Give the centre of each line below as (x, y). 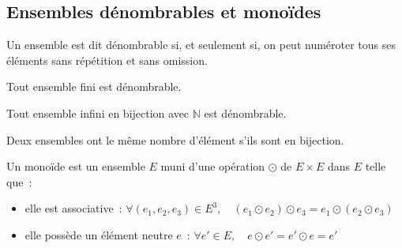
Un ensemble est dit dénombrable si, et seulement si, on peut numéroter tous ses (201, 45)
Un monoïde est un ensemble (76, 166)
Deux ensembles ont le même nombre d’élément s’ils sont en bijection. (175, 139)
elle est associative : (73, 208)
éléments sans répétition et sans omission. (107, 60)
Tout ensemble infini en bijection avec (98, 113)
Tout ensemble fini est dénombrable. (94, 86)
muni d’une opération (213, 166)
